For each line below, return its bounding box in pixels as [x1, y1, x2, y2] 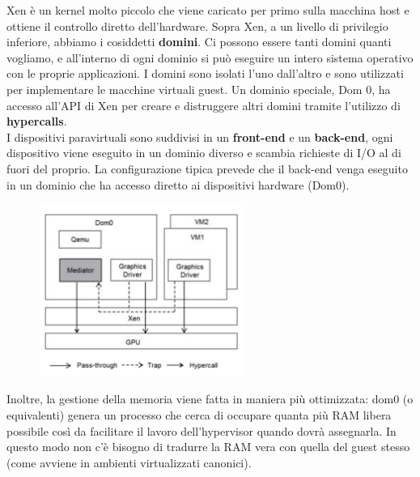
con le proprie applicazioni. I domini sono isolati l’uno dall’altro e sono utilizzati [6, 65, 404, 82]
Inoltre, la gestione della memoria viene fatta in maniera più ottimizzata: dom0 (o [6, 390, 414, 407]
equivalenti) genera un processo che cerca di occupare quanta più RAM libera [6, 406, 392, 423]
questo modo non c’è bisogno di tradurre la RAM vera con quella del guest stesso [6, 438, 410, 455]
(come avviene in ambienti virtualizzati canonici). [6, 454, 252, 471]
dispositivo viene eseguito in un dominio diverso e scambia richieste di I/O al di [6, 144, 401, 161]
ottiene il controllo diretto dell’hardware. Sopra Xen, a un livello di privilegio [6, 17, 388, 34]
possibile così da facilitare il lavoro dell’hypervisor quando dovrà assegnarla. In [6, 422, 397, 439]
